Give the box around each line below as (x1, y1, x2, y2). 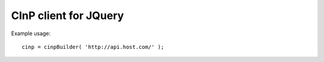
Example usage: (11, 30, 51, 37)
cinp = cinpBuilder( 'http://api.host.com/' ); (22, 44, 164, 50)
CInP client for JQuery (11, 9, 124, 22)
